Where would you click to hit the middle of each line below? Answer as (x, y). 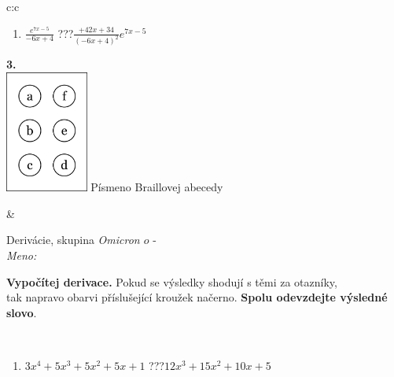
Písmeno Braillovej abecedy (157, 187)
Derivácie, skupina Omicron (73, 240)
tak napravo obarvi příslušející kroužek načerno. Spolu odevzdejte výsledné (197, 297)
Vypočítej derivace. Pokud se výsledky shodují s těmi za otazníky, (172, 281)
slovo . (22, 312)
